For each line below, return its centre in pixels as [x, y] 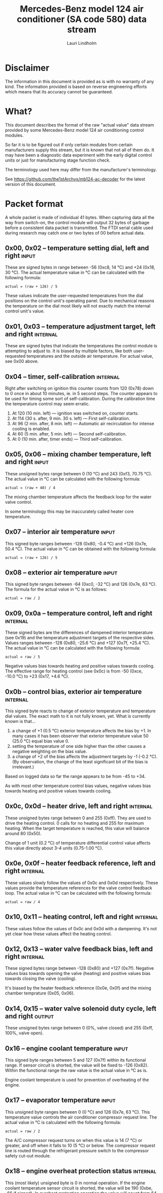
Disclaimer [27, 68]
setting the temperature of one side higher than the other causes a [79, 746]
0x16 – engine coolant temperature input [67, 1048]
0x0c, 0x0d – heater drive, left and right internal [79, 806]
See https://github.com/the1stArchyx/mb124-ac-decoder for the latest [75, 179]
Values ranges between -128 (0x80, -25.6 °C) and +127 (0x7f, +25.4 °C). [78, 643]
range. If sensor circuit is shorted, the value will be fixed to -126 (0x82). [77, 1065]
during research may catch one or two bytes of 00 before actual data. [75, 233]
